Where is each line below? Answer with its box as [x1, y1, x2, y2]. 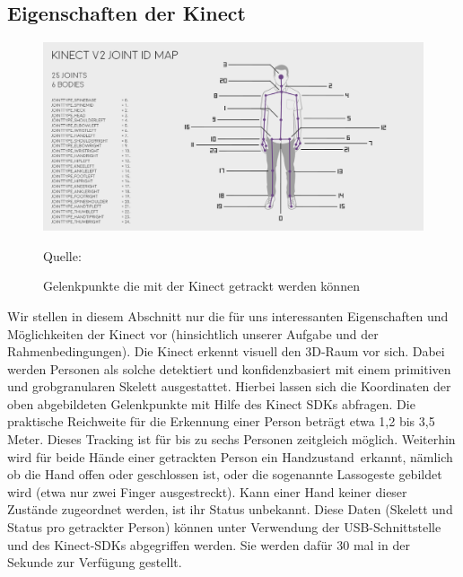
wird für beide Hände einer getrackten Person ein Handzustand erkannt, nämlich [7, 447, 453, 466]
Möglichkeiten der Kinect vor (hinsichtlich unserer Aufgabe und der [7, 324, 379, 343]
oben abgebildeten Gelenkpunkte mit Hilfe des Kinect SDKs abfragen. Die [7, 394, 415, 413]
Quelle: [43, 246, 82, 265]
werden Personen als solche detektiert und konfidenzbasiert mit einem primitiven [7, 359, 451, 378]
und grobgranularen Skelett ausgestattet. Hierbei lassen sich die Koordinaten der [7, 377, 451, 396]
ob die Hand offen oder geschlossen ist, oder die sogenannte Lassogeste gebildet [7, 465, 442, 484]
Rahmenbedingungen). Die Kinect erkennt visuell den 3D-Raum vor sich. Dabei [7, 342, 445, 361]
